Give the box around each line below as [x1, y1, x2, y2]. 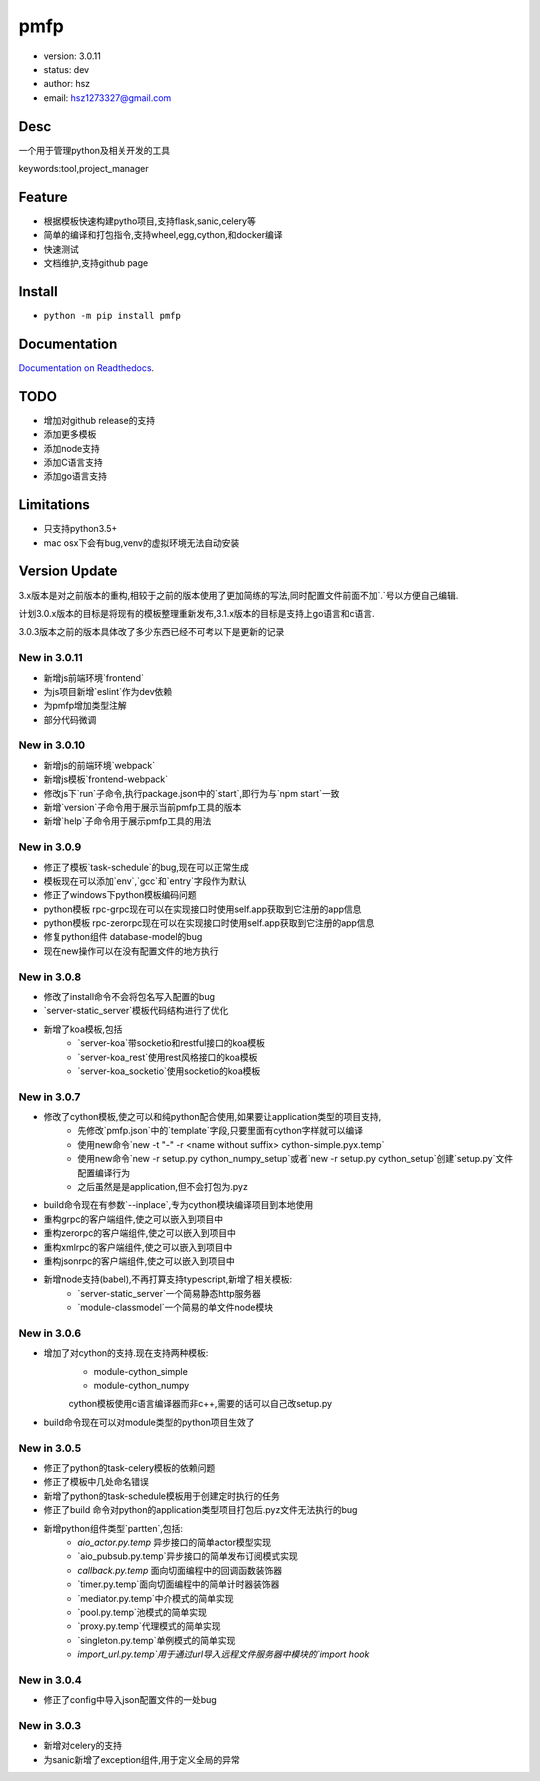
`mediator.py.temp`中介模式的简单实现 [77, 1592, 234, 1604]
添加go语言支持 [43, 470, 107, 482]
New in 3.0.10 [18, 738, 86, 752]
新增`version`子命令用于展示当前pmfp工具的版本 [43, 801, 242, 813]
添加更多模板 [43, 428, 97, 440]
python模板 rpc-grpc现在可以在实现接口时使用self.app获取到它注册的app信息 [43, 903, 362, 915]
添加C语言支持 [43, 456, 104, 468]
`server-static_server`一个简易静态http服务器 [77, 1287, 262, 1299]
